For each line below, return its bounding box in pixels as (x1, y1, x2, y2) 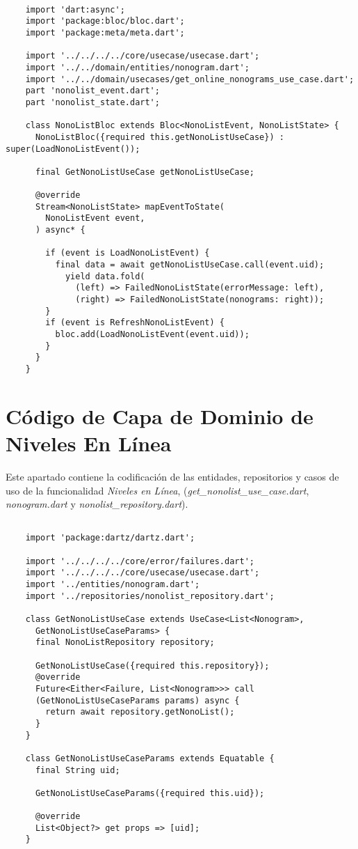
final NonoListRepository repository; (35, 637, 215, 648)
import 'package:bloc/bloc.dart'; (25, 16, 185, 26)
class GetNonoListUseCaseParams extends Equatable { (25, 753, 275, 763)
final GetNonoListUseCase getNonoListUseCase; (35, 166, 254, 177)
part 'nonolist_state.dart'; (25, 97, 160, 107)
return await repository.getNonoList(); (45, 707, 235, 717)
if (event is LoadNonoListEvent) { (45, 248, 210, 258)
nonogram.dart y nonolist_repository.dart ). (6, 497, 188, 511)
